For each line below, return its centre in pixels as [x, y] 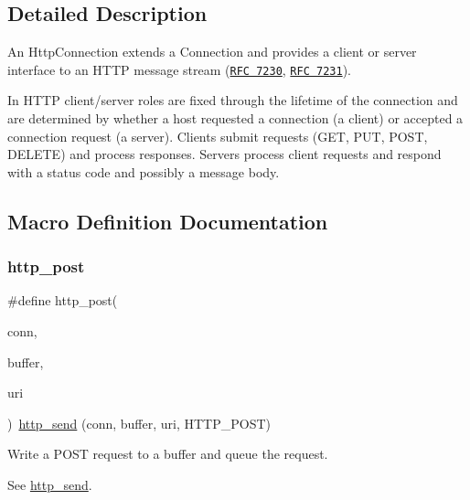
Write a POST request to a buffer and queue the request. [168, 454]
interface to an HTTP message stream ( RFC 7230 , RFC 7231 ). [179, 69]
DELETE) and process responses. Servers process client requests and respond [224, 154]
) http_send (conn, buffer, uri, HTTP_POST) [139, 423]
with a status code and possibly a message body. [144, 171]
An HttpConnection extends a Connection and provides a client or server [212, 52]
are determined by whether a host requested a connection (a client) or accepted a [235, 118]
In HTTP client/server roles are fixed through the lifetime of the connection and [233, 100]
